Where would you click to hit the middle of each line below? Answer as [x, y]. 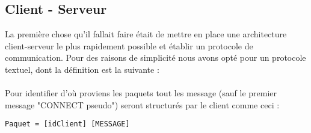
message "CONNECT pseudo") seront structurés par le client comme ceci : [142, 104]
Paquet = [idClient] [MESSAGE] [67, 124]
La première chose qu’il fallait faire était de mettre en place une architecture [146, 34]
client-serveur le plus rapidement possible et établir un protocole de [129, 45]
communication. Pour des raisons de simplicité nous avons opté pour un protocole [155, 57]
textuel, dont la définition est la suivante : [82, 69]
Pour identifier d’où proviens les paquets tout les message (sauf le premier [141, 93]
